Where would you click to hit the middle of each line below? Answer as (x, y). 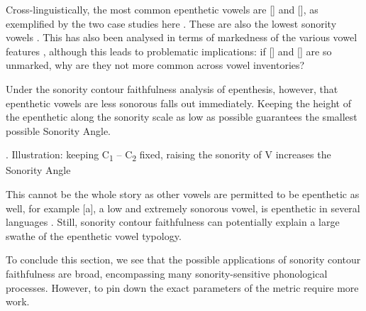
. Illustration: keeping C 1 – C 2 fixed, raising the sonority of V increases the (168, 155)
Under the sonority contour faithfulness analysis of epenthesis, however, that (172, 88)
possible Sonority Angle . (59, 130)
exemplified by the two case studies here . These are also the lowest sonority (171, 23)
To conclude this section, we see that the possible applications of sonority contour (183, 260)
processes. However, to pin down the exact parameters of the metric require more (182, 287)
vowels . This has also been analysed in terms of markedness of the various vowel (182, 37)
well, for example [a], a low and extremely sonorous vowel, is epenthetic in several (183, 208)
